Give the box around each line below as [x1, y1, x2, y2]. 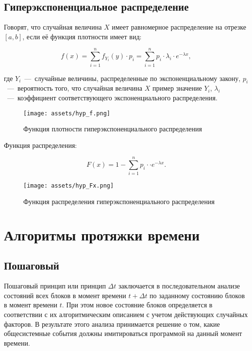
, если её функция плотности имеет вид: [22, 31, 142, 41]
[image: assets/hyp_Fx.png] [23, 182, 114, 190]
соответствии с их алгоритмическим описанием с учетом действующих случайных [4, 309, 248, 319]
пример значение [152, 83, 202, 93]
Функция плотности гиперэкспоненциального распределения [23, 124, 202, 134]
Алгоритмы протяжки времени [4, 224, 200, 244]
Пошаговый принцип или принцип [4, 281, 106, 291]
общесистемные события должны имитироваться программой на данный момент [4, 328, 242, 338]
